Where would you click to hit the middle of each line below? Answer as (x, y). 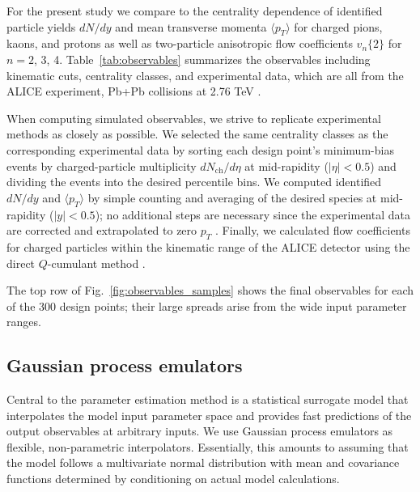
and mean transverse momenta (191, 26)
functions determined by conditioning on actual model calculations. (173, 479)
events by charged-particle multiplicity (102, 165)
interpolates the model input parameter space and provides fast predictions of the (209, 415)
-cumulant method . (96, 263)
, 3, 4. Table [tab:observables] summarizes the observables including (202, 59)
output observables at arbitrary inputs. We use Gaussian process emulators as (200, 431)
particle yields (41, 26)
